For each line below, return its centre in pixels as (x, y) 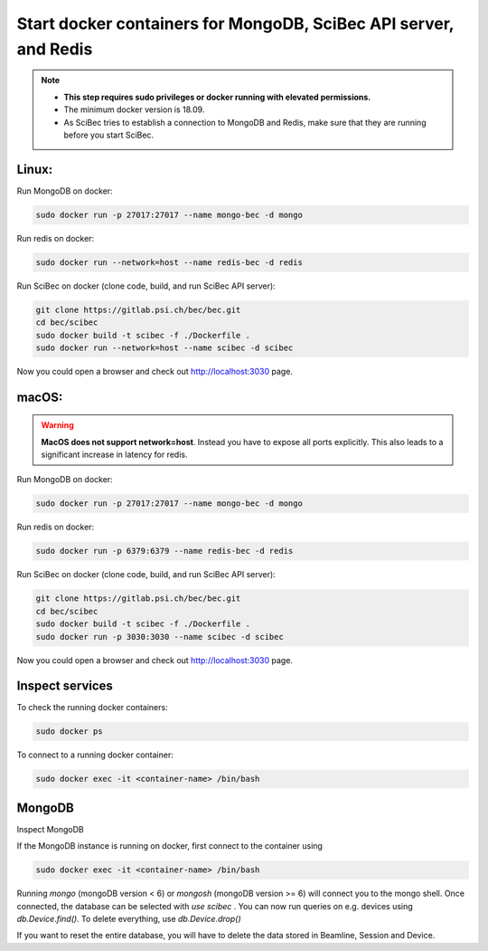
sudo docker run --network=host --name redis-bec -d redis (169, 262)
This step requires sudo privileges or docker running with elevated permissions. (217, 97)
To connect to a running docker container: (95, 755)
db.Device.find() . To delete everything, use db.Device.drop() (129, 919)
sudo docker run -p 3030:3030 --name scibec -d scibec (160, 637)
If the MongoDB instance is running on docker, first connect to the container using (169, 846)
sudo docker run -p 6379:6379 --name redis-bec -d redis (164, 551)
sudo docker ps (69, 732)
